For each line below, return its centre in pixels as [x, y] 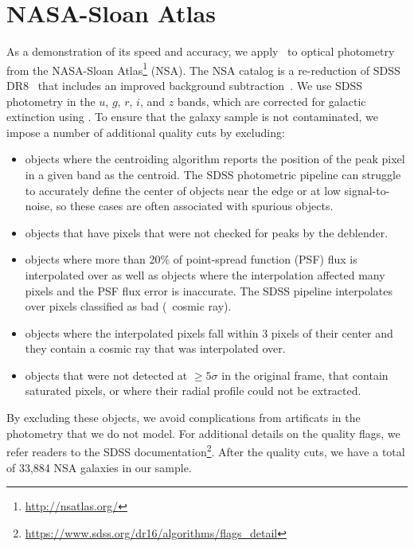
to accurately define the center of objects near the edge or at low [183, 190]
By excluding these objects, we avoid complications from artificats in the [184, 418]
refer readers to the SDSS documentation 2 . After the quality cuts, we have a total [206, 450]
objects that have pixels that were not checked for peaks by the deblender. [207, 232]
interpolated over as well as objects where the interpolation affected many [205, 274]
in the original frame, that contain [305, 375]
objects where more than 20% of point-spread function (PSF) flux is [191, 259]
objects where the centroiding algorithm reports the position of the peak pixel [215, 159]
